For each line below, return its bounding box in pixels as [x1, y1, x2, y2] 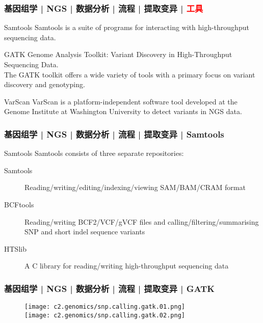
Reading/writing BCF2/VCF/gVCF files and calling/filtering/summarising [24, 216, 259, 227]
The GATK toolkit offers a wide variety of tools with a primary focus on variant [4, 69, 255, 79]
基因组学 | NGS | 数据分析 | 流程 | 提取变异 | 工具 [4, 2, 203, 14]
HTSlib [4, 243, 27, 254]
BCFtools [4, 199, 34, 209]
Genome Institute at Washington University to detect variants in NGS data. [4, 106, 242, 117]
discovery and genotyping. [4, 79, 85, 90]
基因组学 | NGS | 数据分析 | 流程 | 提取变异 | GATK [4, 282, 215, 294]
